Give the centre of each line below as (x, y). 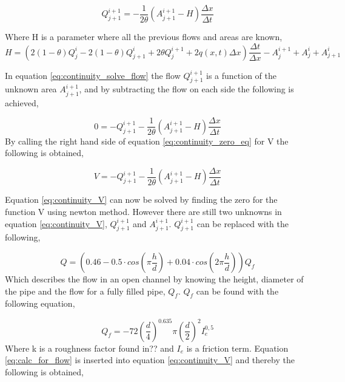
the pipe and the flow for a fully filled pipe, (85, 291)
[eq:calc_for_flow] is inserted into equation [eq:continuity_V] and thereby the (150, 360)
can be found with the (237, 291)
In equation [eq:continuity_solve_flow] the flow (93, 75)
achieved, (22, 102)
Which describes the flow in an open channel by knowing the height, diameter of (154, 279)
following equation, (40, 303)
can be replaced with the (243, 223)
